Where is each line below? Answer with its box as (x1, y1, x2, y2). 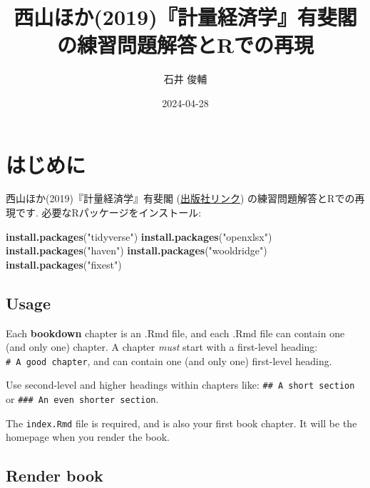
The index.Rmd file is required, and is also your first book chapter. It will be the (6, 415, 357, 430)
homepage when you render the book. (6, 429, 170, 444)
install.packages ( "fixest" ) (6, 257, 122, 272)
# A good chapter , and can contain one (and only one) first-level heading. (6, 353, 332, 368)
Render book (6, 464, 103, 487)
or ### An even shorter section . (6, 392, 159, 407)
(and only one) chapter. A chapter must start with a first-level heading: (6, 339, 318, 354)
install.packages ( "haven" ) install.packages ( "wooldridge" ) (6, 243, 267, 258)
